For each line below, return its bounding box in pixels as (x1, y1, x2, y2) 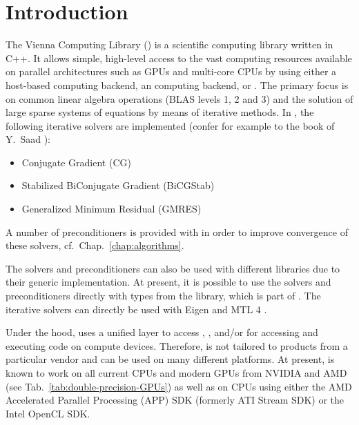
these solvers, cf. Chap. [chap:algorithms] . (6, 238, 184, 253)
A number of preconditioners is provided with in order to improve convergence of (6, 224, 348, 239)
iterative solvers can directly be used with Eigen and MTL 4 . (6, 302, 267, 316)
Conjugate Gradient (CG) (21, 155, 131, 169)
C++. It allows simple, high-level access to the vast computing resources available (6, 50, 352, 65)
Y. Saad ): (6, 132, 50, 146)
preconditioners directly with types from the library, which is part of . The (6, 288, 321, 303)
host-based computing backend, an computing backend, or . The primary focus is (6, 77, 349, 92)
